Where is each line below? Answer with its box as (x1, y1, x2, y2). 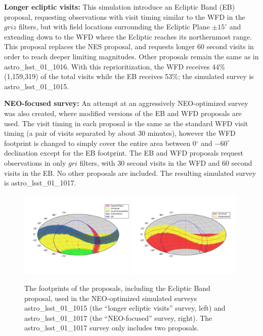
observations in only (4, 157, 66, 168)
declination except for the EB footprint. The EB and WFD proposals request (4, 147, 243, 158)
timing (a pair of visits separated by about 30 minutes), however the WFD (4, 128, 236, 138)
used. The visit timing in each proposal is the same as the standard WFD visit (4, 118, 248, 128)
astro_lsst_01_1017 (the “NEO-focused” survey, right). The (24, 312, 212, 323)
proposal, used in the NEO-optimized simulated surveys (24, 292, 197, 303)
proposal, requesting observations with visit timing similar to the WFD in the (4, 11, 245, 22)
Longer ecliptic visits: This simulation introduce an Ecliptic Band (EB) (4, 2, 235, 12)
